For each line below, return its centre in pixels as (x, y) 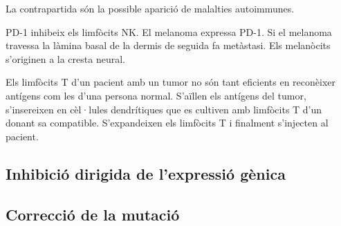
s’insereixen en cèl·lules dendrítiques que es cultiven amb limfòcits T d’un (164, 109)
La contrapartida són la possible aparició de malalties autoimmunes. (150, 8)
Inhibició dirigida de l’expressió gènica (146, 173)
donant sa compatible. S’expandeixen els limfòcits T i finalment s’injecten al (167, 123)
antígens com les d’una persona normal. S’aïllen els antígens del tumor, (156, 95)
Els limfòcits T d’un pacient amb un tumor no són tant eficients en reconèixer (170, 82)
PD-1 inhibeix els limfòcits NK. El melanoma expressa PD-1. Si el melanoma (169, 31)
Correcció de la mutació (93, 214)
